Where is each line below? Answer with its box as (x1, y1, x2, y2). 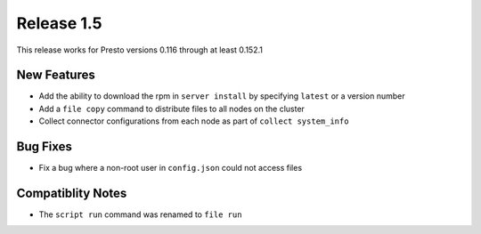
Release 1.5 (16, 13, 102, 33)
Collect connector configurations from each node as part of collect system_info (38, 116, 349, 126)
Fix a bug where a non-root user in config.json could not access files (38, 163, 303, 173)
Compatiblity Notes (16, 185, 127, 200)
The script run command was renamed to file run (38, 209, 242, 220)
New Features (16, 68, 95, 83)
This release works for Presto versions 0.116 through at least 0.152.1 (16, 44, 263, 55)
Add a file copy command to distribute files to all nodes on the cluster (38, 103, 305, 114)
